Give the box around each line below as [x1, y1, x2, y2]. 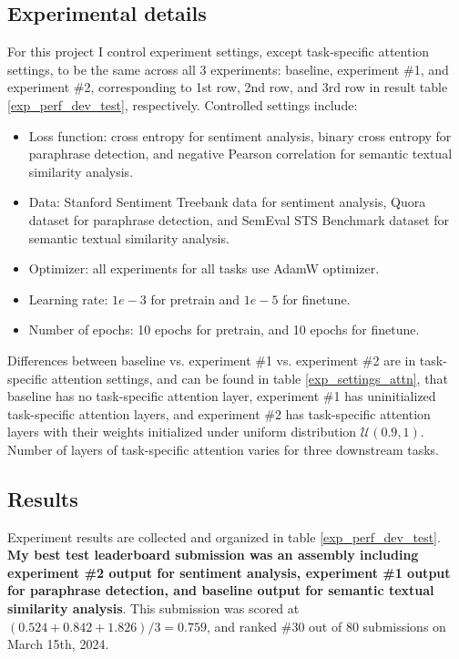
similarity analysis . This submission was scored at [7, 599, 300, 618]
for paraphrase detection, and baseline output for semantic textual [7, 581, 434, 600]
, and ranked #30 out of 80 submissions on [207, 616, 446, 635]
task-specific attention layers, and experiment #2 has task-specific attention [7, 404, 431, 423]
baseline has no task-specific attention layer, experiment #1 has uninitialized [7, 386, 436, 406]
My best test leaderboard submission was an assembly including [7, 545, 419, 564]
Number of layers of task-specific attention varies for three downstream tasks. [7, 439, 440, 458]
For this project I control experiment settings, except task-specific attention [7, 42, 430, 61]
